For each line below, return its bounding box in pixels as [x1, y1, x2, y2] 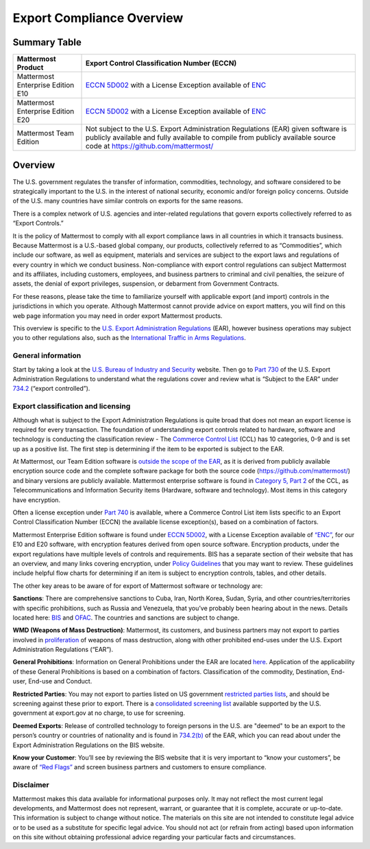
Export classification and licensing [12, 402, 131, 411]
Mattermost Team [16, 128, 75, 138]
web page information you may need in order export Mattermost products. [12, 311, 223, 319]
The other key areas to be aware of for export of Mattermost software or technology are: [12, 581, 263, 590]
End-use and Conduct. [28, 677, 92, 686]
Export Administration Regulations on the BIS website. [12, 740, 165, 749]
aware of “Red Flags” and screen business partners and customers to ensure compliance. [12, 763, 267, 771]
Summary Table [12, 36, 82, 48]
